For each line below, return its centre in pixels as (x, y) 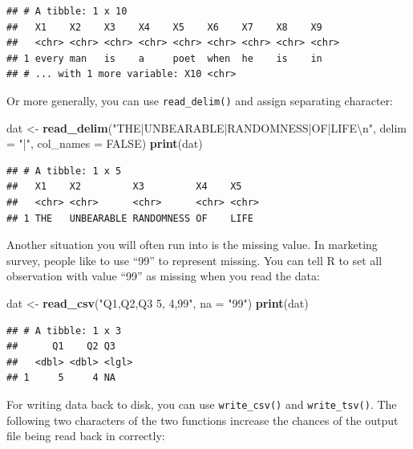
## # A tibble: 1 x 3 (64, 331)
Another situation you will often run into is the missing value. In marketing (192, 245)
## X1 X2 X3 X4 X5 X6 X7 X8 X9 (164, 27)
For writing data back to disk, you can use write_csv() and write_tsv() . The (202, 404)
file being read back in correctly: (86, 436)
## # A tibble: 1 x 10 (67, 11)
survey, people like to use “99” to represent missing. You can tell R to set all (194, 260)
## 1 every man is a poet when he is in (164, 58)
